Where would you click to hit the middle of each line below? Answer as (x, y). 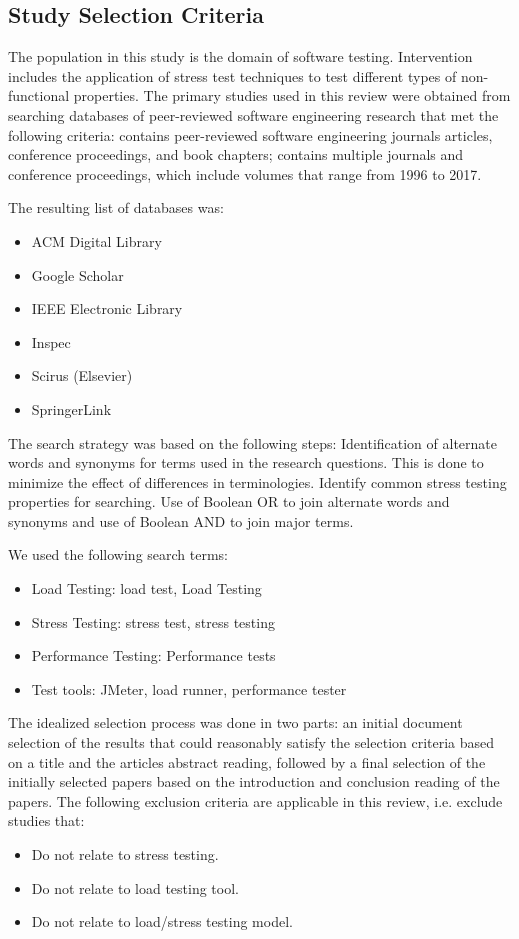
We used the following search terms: (118, 554)
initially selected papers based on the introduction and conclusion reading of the (254, 781)
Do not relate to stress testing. (125, 854)
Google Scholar (77, 274)
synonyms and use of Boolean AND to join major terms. (181, 520)
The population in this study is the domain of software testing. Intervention (240, 56)
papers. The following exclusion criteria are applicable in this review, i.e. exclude (255, 800)
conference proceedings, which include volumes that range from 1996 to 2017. (245, 173)
